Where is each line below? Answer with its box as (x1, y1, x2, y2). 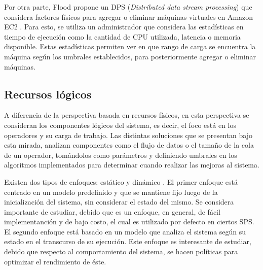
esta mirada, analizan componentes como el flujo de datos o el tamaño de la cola (4, 140, 254, 150)
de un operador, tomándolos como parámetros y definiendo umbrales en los (4, 149, 237, 160)
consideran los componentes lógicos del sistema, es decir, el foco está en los (4, 119, 237, 130)
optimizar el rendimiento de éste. (4, 256, 106, 266)
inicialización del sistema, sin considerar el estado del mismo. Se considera (4, 196, 234, 207)
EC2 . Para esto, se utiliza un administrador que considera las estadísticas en (4, 21, 244, 32)
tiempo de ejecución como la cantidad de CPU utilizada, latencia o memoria (4, 31, 241, 42)
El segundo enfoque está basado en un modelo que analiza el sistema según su (4, 226, 246, 237)
